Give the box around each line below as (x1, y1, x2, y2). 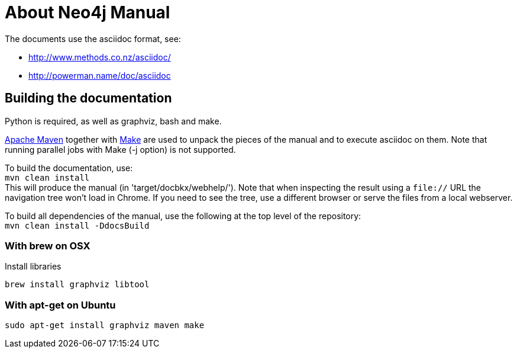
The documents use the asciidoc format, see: (5, 33, 181, 44)
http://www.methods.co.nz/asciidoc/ (28, 52, 171, 62)
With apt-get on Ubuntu (5, 299, 116, 311)
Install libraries (5, 261, 62, 272)
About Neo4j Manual (5, 2, 170, 23)
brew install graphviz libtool (5, 280, 150, 290)
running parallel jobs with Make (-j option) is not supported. (5, 144, 236, 155)
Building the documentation (5, 91, 172, 106)
